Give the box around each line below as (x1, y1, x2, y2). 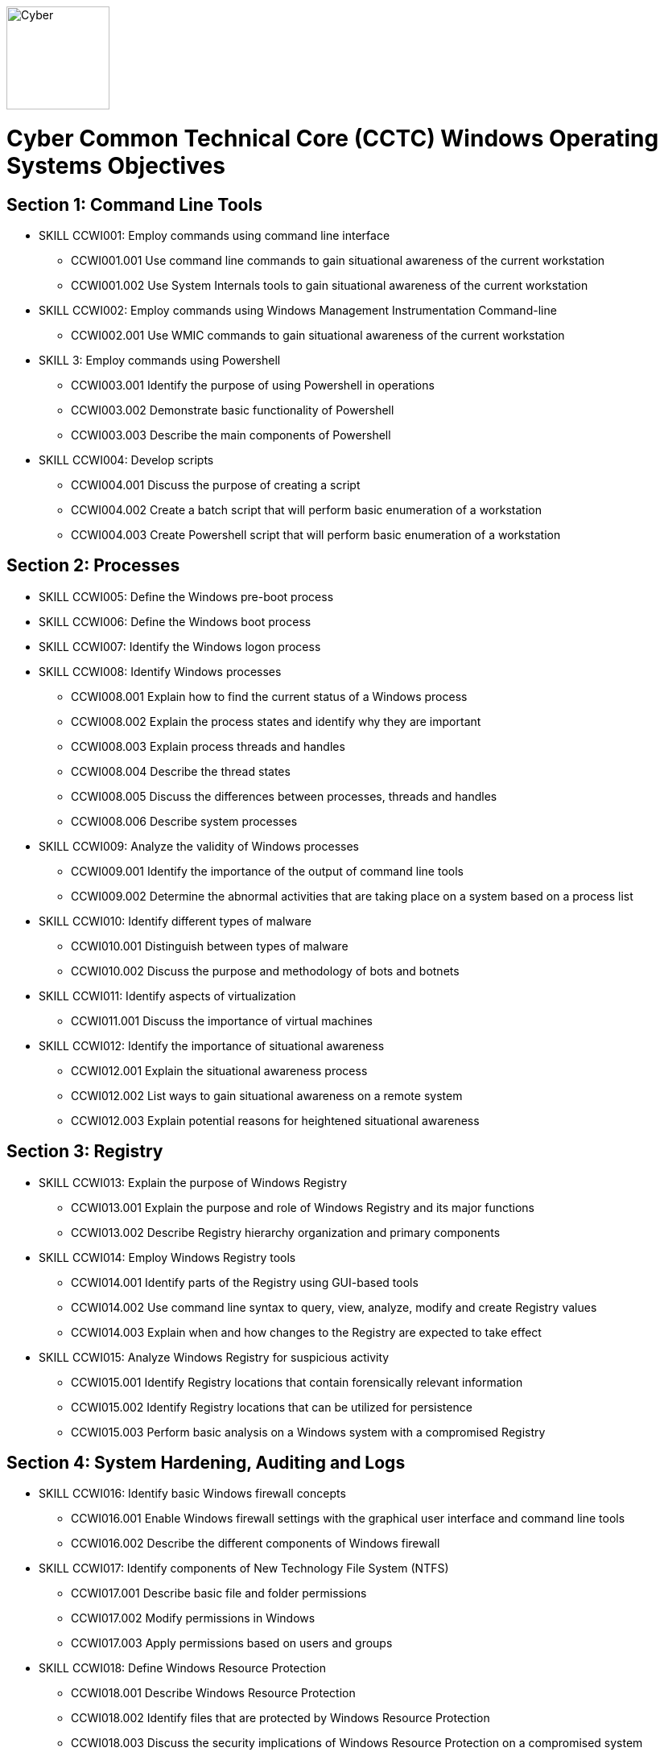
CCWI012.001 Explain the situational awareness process (71, 1063, 368, 1078)
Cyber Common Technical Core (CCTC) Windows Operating (6, 124, 659, 152)
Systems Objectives (6, 151, 225, 179)
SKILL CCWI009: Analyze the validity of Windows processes (39, 839, 359, 853)
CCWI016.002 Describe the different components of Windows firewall (71, 1536, 440, 1551)
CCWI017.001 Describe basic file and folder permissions (71, 1586, 367, 1601)
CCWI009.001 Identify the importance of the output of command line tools (71, 864, 464, 878)
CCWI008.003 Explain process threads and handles (71, 739, 345, 753)
